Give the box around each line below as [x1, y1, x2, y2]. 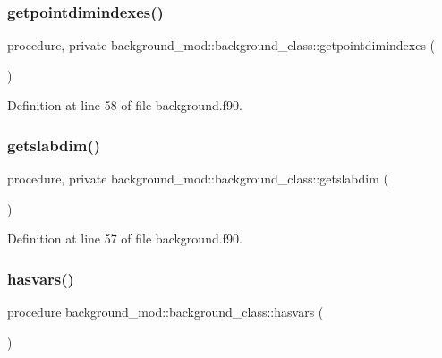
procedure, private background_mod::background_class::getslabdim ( [7, 169, 388, 188]
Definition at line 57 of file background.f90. [7, 229, 242, 248]
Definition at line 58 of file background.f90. [7, 96, 242, 115]
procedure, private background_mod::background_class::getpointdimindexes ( [7, 36, 436, 55]
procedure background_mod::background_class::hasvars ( [7, 303, 324, 321]
